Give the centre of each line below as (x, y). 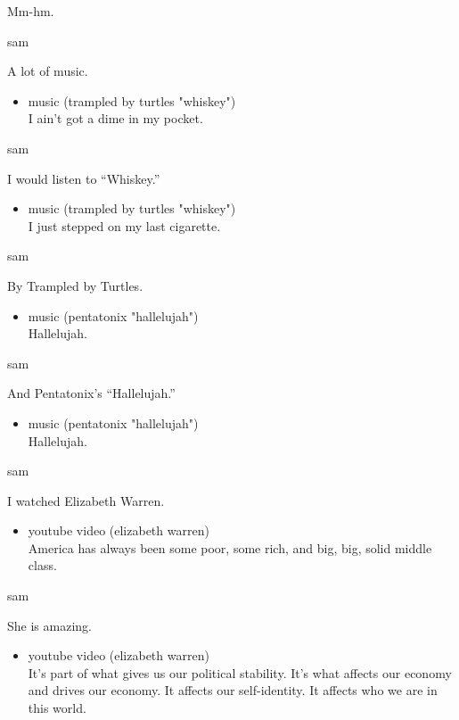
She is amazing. (49, 625)
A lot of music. (48, 71)
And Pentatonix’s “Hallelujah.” (91, 393)
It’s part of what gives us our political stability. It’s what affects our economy (240, 672)
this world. (57, 708)
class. (42, 565)
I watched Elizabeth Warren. (86, 500)
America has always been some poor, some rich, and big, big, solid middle (230, 547)
